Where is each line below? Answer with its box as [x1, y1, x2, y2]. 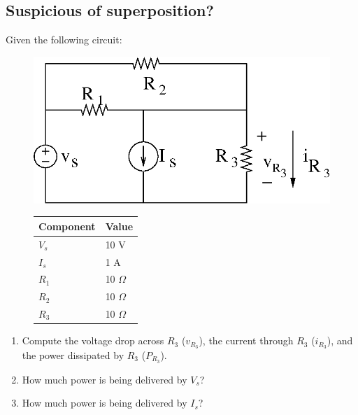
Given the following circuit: [6, 32, 122, 47]
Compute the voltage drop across [22, 333, 164, 348]
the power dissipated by [22, 347, 124, 362]
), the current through [199, 333, 294, 348]
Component [38, 218, 96, 233]
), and [327, 333, 353, 348]
